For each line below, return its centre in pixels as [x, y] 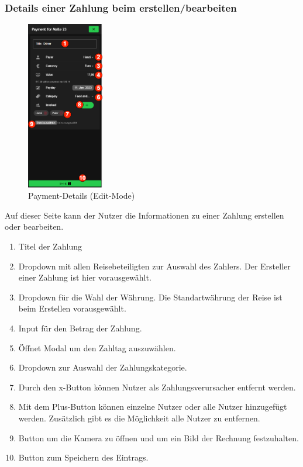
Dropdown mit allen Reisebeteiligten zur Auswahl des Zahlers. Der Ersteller [154, 266]
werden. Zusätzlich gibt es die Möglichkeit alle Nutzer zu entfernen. [139, 418]
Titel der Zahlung [50, 246]
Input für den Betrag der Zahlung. [80, 328]
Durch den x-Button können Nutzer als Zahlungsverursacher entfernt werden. [157, 387]
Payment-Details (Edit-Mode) [82, 196]
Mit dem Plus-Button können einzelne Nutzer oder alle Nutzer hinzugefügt [153, 407]
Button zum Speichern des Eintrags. [83, 457]
